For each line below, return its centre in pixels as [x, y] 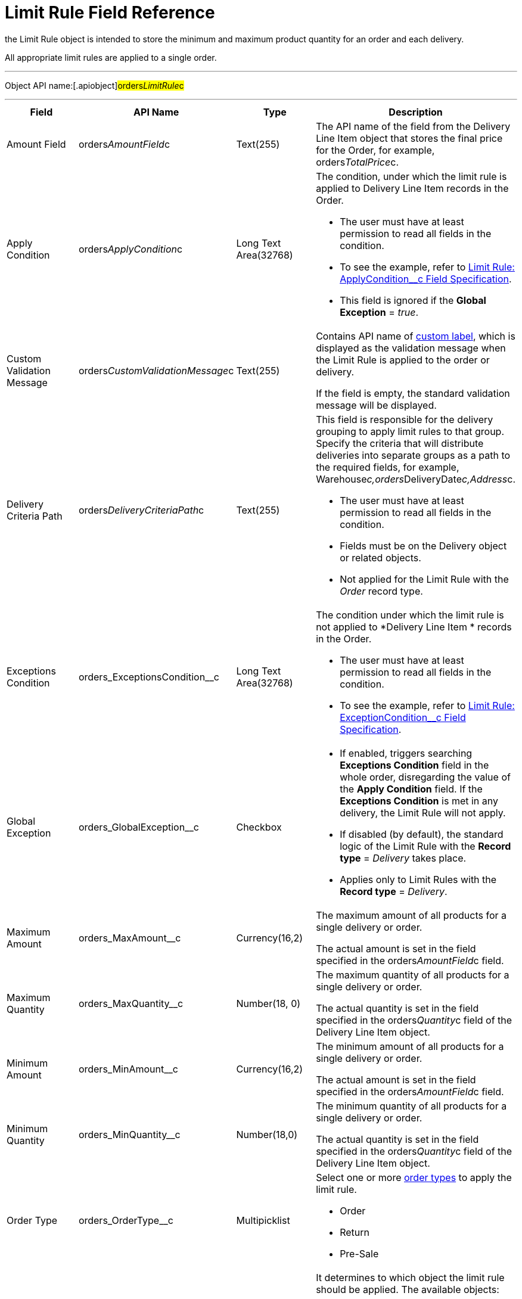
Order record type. [381, 591]
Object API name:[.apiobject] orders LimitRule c [94, 85]
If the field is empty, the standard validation [413, 393]
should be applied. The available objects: [408, 1289]
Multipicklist [263, 1220]
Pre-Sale [359, 1253]
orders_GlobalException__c [139, 827]
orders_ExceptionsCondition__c [149, 677]
